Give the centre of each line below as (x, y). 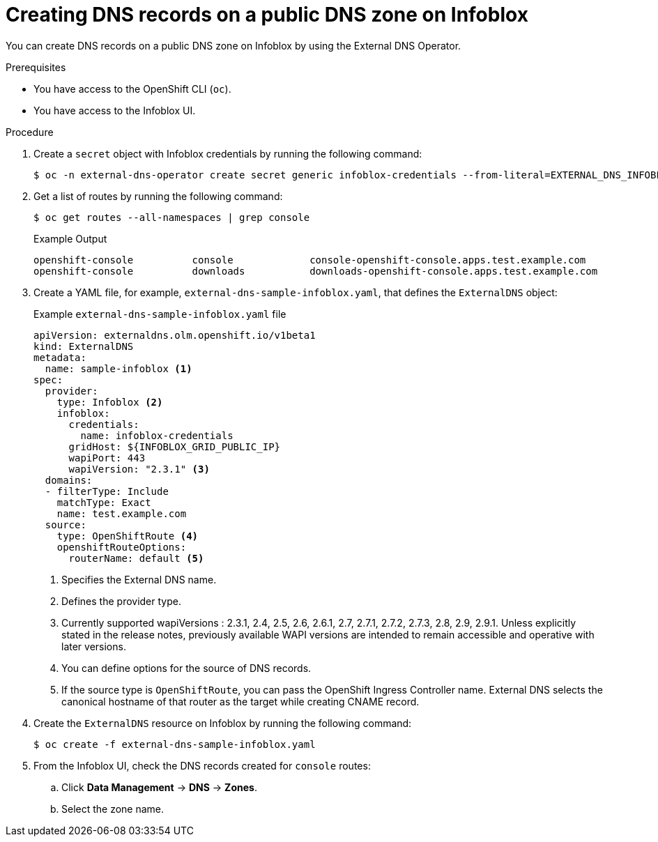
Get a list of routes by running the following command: (158, 196)
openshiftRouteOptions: (122, 547)
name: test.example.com (122, 513)
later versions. (94, 646)
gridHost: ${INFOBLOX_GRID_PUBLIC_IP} (175, 446)
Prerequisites (36, 67)
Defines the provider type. (121, 601)
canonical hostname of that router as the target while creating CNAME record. (240, 701)
